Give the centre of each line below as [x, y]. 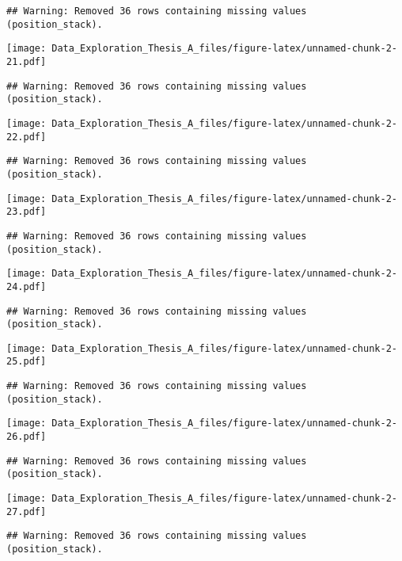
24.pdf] [27, 286]
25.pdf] [27, 362]
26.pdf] [27, 437]
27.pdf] [27, 511]
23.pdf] [27, 212]
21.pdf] [27, 61]
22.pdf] [27, 137]
